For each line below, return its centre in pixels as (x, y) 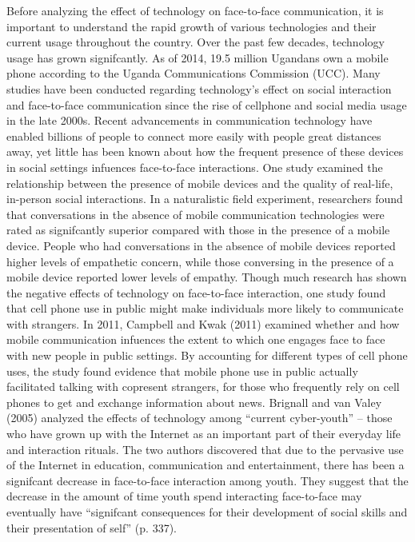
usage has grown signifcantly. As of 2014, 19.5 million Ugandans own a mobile (198, 57)
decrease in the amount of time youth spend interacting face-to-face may (184, 496)
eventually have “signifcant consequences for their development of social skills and (207, 512)
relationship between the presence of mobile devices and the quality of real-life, (200, 183)
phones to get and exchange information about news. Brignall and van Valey (194, 402)
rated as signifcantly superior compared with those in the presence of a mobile (198, 230)
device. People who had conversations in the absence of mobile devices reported (201, 245)
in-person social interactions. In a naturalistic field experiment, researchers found (205, 199)
